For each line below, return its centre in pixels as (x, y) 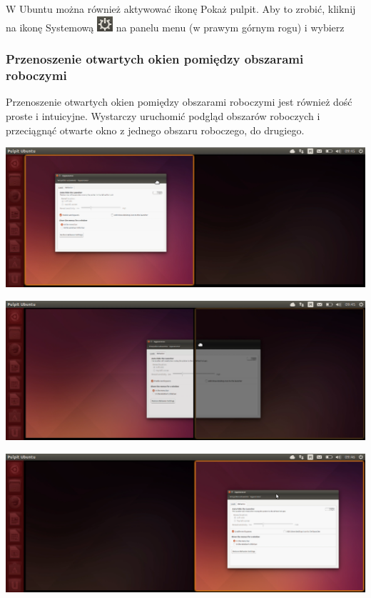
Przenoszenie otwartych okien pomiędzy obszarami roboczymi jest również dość (179, 102)
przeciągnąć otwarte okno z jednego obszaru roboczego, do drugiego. (155, 130)
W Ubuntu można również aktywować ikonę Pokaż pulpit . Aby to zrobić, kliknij (181, 9)
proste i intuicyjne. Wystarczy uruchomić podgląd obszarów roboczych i (163, 115)
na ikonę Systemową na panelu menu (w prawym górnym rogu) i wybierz (175, 27)
